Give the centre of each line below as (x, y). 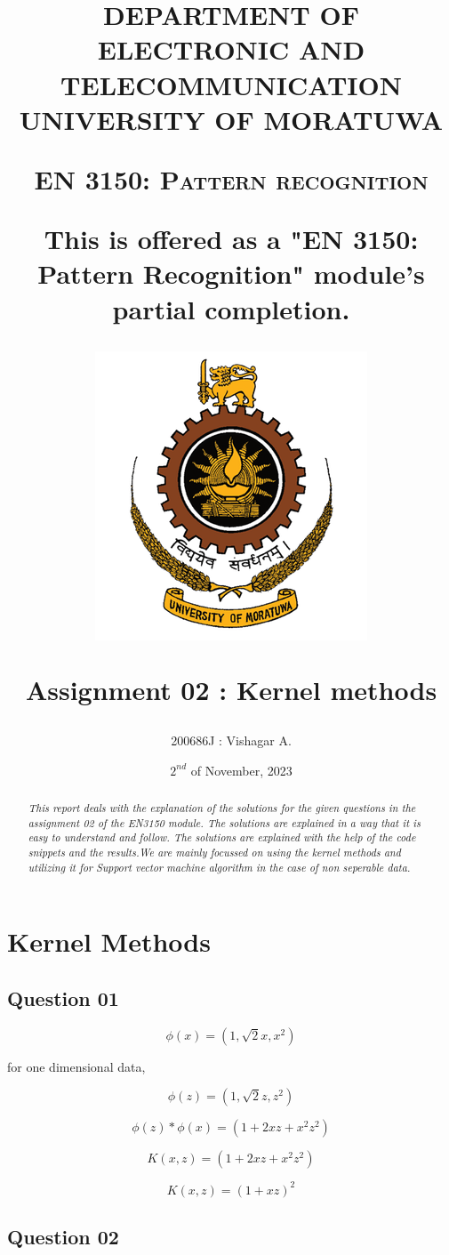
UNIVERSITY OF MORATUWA (231, 119)
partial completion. (231, 308)
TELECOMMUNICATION (231, 84)
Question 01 (63, 998)
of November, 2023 (241, 770)
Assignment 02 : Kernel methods (231, 689)
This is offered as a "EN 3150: (231, 239)
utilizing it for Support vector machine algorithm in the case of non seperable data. (219, 867)
